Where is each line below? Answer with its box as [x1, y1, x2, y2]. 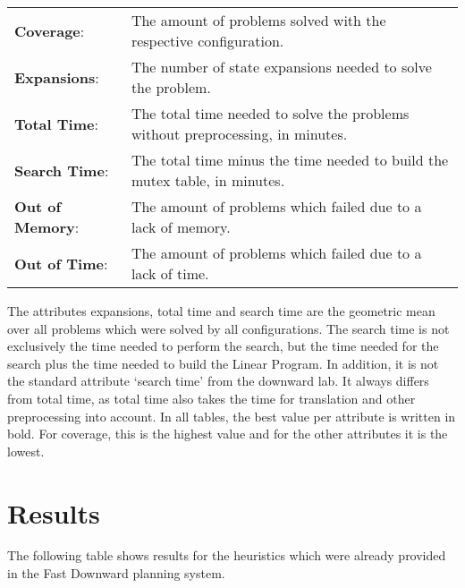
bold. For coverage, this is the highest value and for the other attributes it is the [7, 424, 448, 443]
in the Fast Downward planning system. [7, 564, 225, 583]
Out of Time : [14, 252, 108, 274]
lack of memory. [131, 217, 231, 237]
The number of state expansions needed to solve [131, 56, 432, 77]
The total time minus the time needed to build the [131, 149, 449, 170]
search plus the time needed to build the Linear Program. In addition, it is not [7, 354, 439, 372]
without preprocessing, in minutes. [131, 124, 348, 144]
